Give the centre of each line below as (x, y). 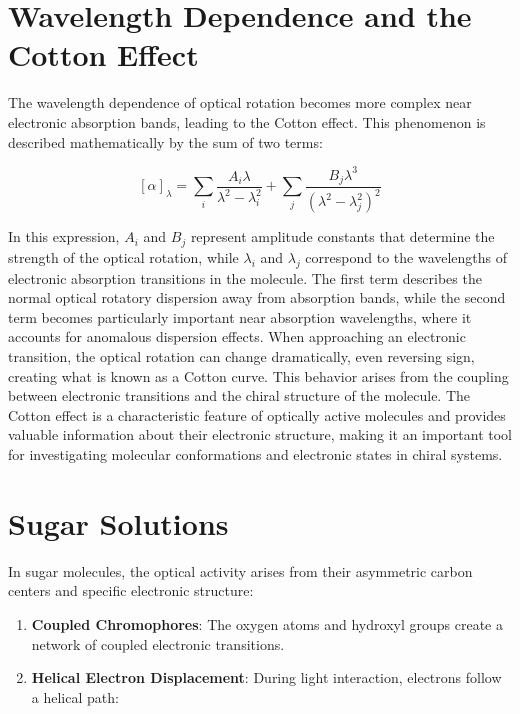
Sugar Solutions (118, 522)
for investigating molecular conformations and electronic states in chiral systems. (255, 454)
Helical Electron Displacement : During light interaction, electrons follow (266, 677)
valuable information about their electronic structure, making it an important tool (260, 434)
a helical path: (75, 696)
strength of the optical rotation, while (123, 256)
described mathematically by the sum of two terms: (165, 141)
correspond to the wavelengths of (406, 256)
